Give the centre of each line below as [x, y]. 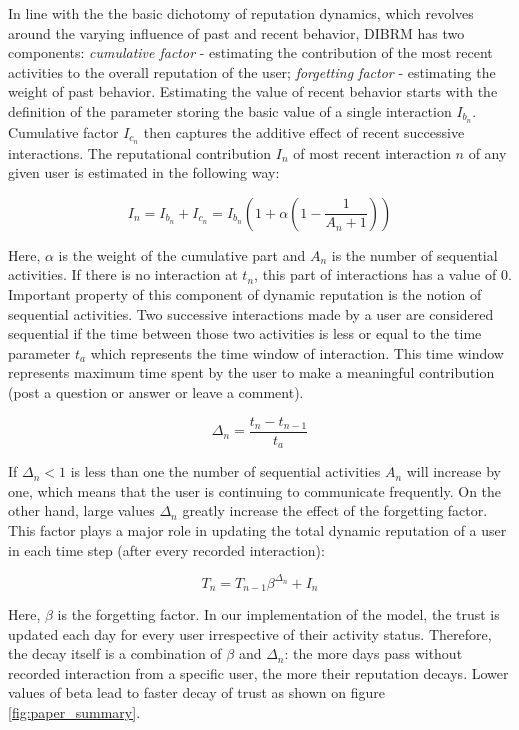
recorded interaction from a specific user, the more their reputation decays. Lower [258, 672]
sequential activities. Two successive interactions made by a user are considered [251, 313]
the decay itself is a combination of [115, 653]
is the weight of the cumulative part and [182, 254]
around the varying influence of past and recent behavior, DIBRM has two [236, 32]
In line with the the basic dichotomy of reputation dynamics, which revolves [241, 13]
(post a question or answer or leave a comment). [156, 392]
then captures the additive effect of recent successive [304, 131]
